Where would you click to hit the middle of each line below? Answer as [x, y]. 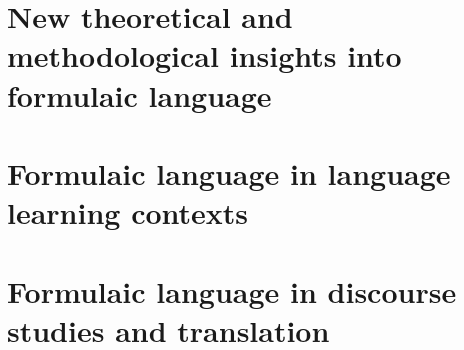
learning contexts [128, 212]
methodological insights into [204, 55]
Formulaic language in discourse [232, 290]
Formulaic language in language [229, 172]
